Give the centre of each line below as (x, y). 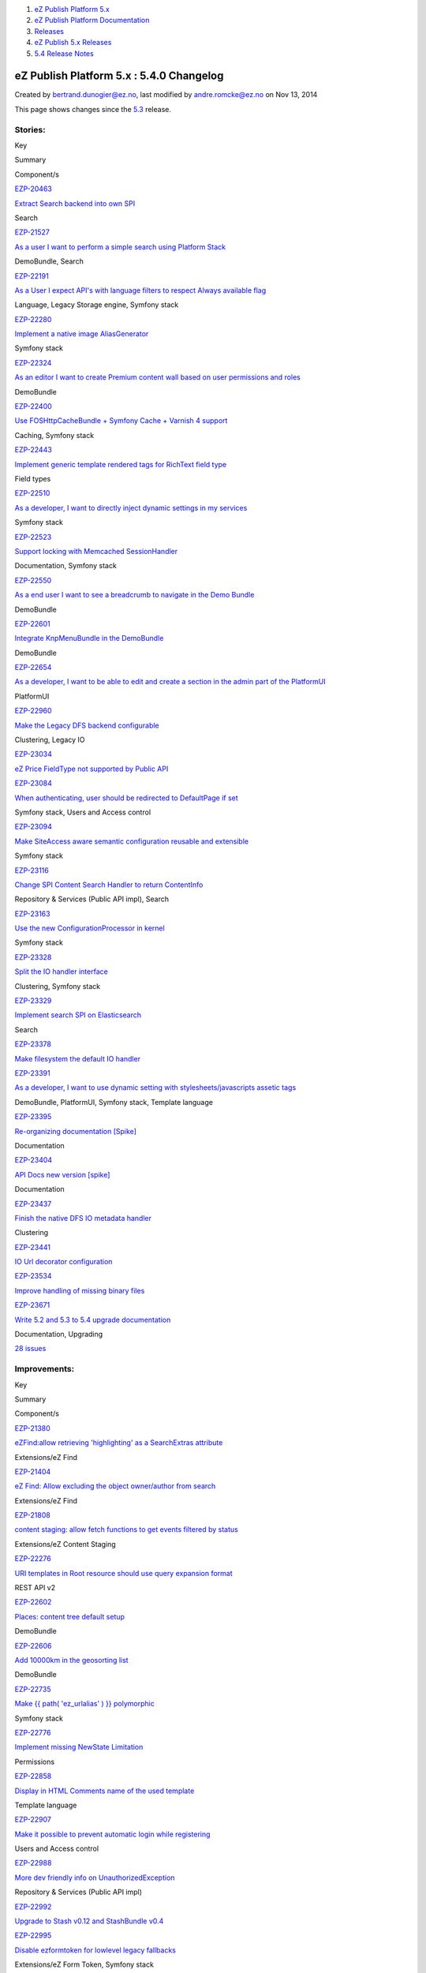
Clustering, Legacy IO (50, 740)
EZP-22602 (33, 1602)
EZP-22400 (34, 406)
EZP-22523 (33, 537)
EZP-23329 (33, 1001)
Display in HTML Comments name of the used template (105, 1791)
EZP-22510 (32, 493)
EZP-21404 (33, 1471)
